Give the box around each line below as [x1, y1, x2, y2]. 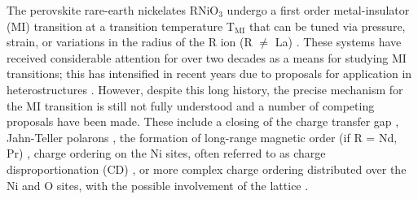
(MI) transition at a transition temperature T [7, 17, 235, 34]
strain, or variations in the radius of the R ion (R [7, 33, 253, 50]
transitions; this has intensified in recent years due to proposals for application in [7, 65, 412, 82]
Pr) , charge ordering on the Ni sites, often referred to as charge [7, 145, 326, 162]
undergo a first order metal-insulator [227, 2, 410, 18]
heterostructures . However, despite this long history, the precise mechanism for [7, 80, 403, 97]
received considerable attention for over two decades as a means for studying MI [7, 49, 407, 66]
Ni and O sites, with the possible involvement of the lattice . [7, 176, 309, 193]
